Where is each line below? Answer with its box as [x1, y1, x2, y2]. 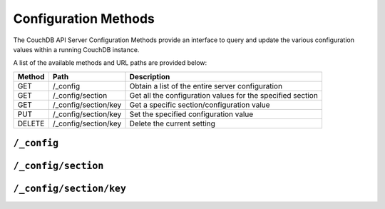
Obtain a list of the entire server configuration [129, 81, 283, 91]
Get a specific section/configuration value [129, 100, 270, 110]
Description [129, 71, 170, 81]
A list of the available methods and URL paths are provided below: [13, 58, 207, 67]
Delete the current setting [129, 118, 215, 128]
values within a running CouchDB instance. [13, 45, 140, 53]
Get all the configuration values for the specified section [129, 90, 319, 100]
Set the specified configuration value [129, 109, 254, 119]
